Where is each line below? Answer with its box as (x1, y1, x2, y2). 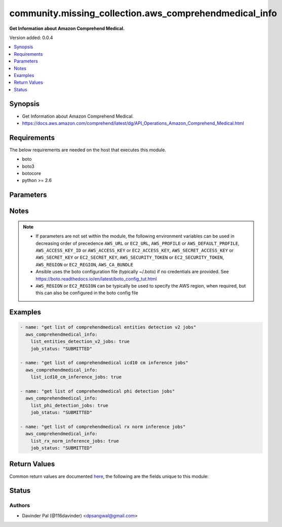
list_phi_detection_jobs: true (30, 402, 108, 408)
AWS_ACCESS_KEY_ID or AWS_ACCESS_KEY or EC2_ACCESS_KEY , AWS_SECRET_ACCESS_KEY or (35, 248, 234, 254)
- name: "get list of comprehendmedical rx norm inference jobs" (20, 424, 186, 430)
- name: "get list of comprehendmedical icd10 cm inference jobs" (20, 360, 188, 366)
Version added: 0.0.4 (9, 34, 53, 41)
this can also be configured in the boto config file (35, 290, 139, 296)
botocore (22, 170, 42, 177)
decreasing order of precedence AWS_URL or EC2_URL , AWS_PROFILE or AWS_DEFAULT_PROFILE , (35, 240, 240, 246)
